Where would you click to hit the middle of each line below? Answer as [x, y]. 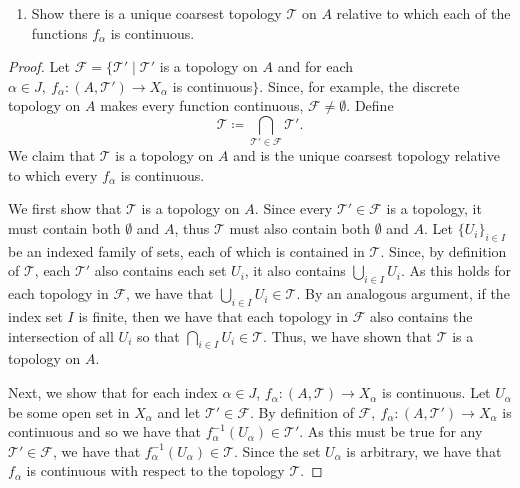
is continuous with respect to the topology [155, 470]
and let [179, 411]
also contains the [421, 316]
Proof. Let [39, 66]
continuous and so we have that [105, 431]
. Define [370, 105]
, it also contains [295, 270]
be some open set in [69, 411]
